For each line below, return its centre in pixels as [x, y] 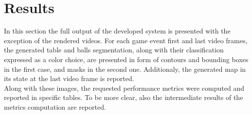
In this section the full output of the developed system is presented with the [117, 31]
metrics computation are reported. [55, 107]
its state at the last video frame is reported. [69, 78]
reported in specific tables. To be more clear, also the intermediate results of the [124, 97]
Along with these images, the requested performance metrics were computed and [124, 88]
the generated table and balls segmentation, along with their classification [114, 50]
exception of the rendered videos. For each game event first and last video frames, [126, 40]
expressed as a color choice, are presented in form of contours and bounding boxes [126, 59]
